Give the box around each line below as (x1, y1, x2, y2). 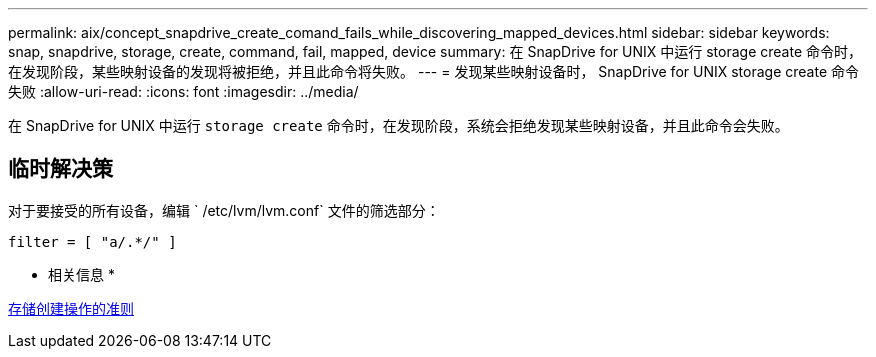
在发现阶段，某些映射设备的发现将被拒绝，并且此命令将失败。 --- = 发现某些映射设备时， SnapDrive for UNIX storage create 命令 (8, 63, 859, 80)
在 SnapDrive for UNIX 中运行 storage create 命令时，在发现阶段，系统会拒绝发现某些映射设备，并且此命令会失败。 (8, 117, 789, 134)
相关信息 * (48, 265, 115, 283)
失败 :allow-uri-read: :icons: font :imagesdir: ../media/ (8, 83, 359, 100)
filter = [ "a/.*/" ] (8, 233, 177, 250)
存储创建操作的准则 (8, 299, 134, 317)
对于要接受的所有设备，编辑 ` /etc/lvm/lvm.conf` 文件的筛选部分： (8, 201, 440, 219)
